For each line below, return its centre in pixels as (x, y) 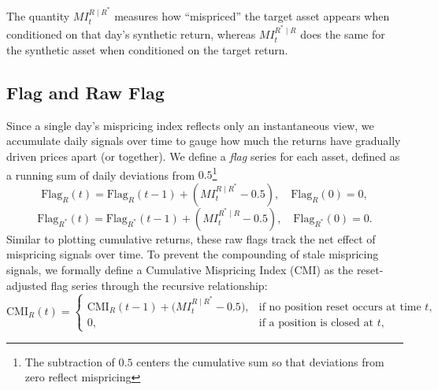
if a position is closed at (316, 323)
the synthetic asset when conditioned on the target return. (147, 49)
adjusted (27, 285)
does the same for (343, 34)
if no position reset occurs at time (340, 307)
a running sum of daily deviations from (101, 175)
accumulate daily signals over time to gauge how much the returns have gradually (204, 141)
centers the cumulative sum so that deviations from (260, 361)
